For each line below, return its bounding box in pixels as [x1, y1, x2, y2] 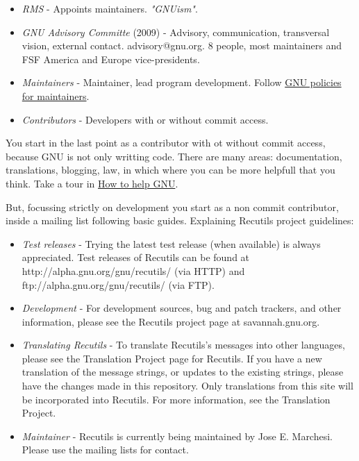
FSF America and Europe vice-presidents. [22, 51, 200, 66]
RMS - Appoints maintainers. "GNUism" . [22, 1, 198, 15]
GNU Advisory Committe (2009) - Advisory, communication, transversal [22, 24, 330, 39]
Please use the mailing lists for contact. [22, 442, 189, 457]
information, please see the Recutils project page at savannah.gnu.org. [22, 314, 320, 328]
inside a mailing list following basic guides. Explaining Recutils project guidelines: [6, 213, 354, 228]
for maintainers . [22, 88, 90, 103]
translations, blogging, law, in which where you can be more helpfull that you [6, 162, 335, 177]
